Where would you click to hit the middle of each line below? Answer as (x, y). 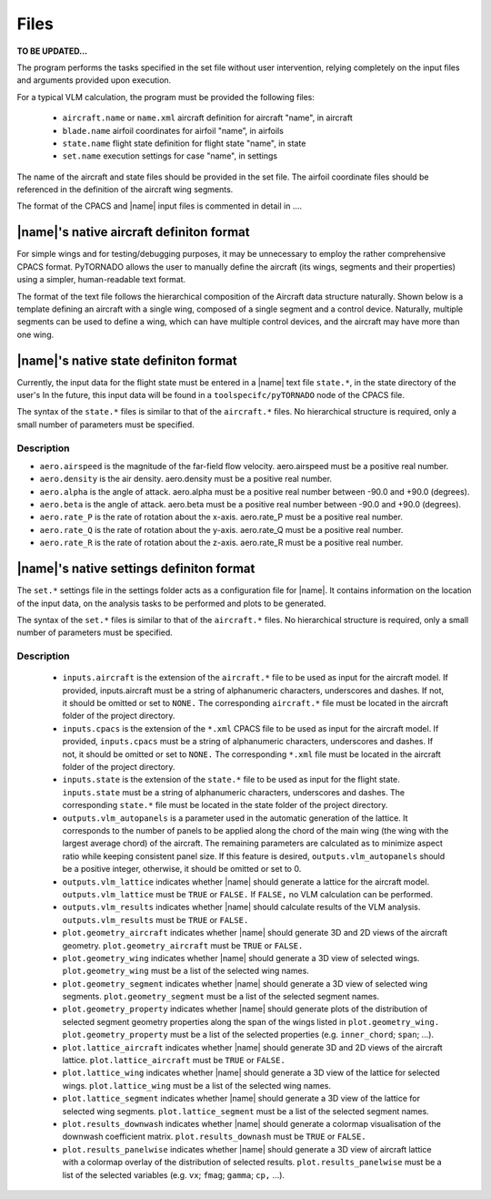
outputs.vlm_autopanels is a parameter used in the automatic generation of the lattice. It (235, 818)
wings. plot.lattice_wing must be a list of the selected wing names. (197, 1085)
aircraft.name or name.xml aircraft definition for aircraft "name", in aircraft (208, 118)
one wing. (35, 334)
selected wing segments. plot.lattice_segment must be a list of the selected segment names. (245, 1111)
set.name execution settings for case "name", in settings (170, 156)
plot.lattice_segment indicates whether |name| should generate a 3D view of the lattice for (241, 1099)
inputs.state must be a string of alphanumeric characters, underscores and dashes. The (233, 792)
